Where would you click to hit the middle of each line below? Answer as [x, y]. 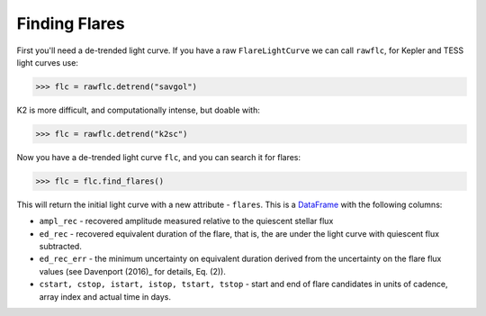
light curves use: [47, 62]
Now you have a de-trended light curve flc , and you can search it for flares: [159, 157]
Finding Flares [71, 23]
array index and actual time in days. [105, 296]
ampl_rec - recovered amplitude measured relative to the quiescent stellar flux [186, 221]
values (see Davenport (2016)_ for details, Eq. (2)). [133, 271]
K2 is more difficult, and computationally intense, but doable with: [138, 110]
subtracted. [61, 247]
